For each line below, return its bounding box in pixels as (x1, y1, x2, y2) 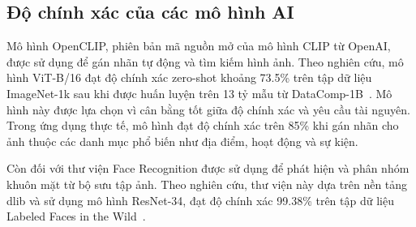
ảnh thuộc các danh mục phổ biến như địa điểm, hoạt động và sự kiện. (6, 132, 358, 149)
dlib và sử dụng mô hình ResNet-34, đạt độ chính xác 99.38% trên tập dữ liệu (6, 191, 394, 208)
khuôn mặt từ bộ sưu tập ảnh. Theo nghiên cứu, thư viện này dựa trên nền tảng (6, 175, 408, 192)
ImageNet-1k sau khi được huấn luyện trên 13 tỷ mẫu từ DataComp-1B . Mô (6, 84, 392, 101)
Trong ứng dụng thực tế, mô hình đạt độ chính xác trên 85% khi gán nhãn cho (6, 117, 399, 134)
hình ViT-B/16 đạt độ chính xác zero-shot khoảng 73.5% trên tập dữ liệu (6, 69, 372, 86)
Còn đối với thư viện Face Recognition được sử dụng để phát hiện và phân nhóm (6, 160, 410, 177)
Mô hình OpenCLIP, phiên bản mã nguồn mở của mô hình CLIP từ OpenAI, (6, 37, 391, 54)
